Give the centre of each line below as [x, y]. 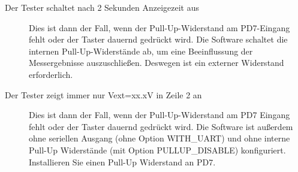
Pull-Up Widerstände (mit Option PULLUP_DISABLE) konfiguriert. [157, 150]
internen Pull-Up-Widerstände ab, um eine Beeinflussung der [141, 51]
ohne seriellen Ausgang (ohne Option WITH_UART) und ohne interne [159, 138]
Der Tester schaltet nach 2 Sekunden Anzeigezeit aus [102, 7]
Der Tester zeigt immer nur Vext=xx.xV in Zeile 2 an [103, 94]
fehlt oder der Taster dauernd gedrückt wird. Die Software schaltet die [158, 39]
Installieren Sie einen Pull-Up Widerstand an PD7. [122, 162]
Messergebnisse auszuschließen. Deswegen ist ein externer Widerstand [156, 63]
